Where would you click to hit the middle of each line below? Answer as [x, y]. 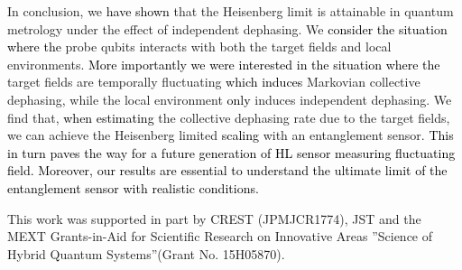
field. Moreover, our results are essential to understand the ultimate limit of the [227, 170]
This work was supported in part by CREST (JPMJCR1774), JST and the [214, 218]
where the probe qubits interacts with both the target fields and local [199, 47]
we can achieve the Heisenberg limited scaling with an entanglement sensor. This [231, 135]
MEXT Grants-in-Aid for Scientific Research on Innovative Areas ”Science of [220, 236]
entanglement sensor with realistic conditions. [133, 187]
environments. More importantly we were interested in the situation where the [224, 64]
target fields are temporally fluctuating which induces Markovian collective [214, 82]
